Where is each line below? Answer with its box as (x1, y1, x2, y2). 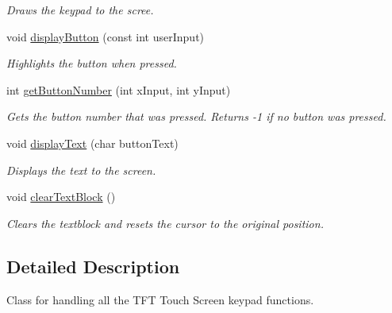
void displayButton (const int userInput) (6, 28, 205, 44)
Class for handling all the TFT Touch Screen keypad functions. (6, 291, 314, 307)
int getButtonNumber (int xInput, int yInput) (6, 81, 231, 98)
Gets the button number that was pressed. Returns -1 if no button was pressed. (6, 108, 386, 125)
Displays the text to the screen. (6, 161, 156, 178)
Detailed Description (6, 253, 180, 278)
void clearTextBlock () (6, 188, 116, 205)
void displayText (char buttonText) (6, 134, 179, 151)
